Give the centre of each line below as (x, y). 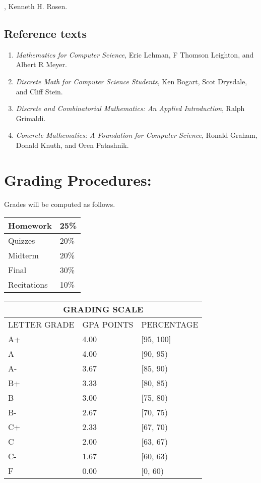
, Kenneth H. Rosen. (36, 6)
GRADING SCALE (103, 309)
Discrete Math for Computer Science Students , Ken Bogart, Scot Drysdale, (132, 81)
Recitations (28, 285)
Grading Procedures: (78, 179)
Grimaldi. (31, 118)
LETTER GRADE (41, 325)
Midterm (23, 255)
